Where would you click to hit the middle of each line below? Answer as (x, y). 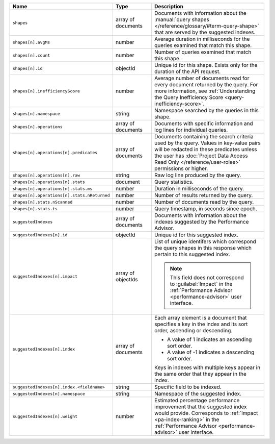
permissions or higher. (181, 168)
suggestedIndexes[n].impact (45, 276)
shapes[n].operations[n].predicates (55, 152)
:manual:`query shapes (182, 19)
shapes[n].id (28, 68)
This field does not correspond (207, 277)
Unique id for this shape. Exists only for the (206, 65)
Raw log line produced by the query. (198, 175)
